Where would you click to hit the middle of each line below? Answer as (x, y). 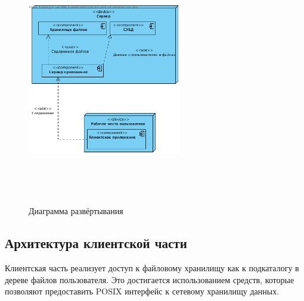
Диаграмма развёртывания (76, 211)
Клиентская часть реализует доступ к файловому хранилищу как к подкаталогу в (152, 268)
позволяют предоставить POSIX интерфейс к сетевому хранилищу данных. (142, 291)
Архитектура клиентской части (96, 243)
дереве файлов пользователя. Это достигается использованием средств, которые (150, 279)
